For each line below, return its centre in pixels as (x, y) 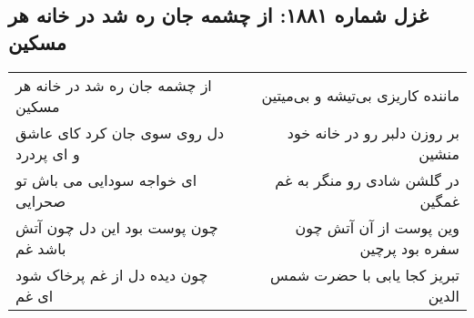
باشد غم (41, 248)
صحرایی (40, 200)
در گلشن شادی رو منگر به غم (367, 180)
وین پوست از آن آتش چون (377, 227)
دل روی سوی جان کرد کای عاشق (120, 132)
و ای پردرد (48, 153)
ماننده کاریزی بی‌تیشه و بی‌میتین (360, 96)
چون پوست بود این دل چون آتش (117, 227)
